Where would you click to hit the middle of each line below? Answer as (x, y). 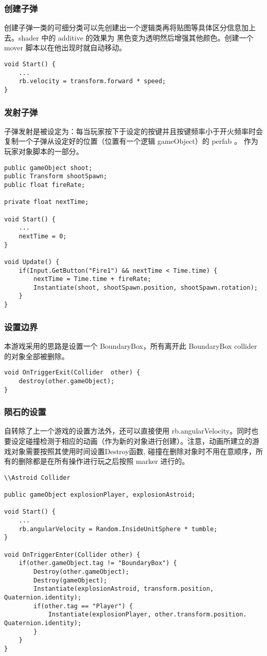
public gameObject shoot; (48, 168)
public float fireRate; (45, 185)
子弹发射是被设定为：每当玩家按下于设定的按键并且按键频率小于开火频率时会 (133, 131)
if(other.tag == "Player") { (83, 606)
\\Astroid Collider (37, 477)
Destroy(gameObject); (70, 580)
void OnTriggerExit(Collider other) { (72, 373)
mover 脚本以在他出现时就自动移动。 (65, 48)
